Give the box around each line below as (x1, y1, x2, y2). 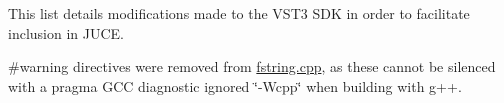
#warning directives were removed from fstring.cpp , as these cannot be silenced (8, 56, 496, 77)
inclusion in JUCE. (8, 22, 124, 43)
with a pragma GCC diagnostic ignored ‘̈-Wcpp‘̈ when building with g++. (8, 75, 462, 96)
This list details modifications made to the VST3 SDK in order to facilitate (8, 3, 470, 23)
